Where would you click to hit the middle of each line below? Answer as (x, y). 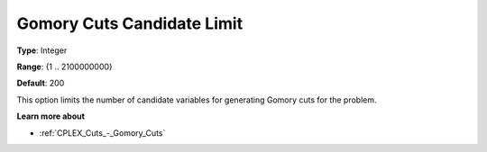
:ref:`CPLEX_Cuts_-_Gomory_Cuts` (102, 133)
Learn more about (51, 116)
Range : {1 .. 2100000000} (64, 67)
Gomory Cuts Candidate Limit (130, 23)
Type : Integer (42, 50)
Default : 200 (41, 83)
